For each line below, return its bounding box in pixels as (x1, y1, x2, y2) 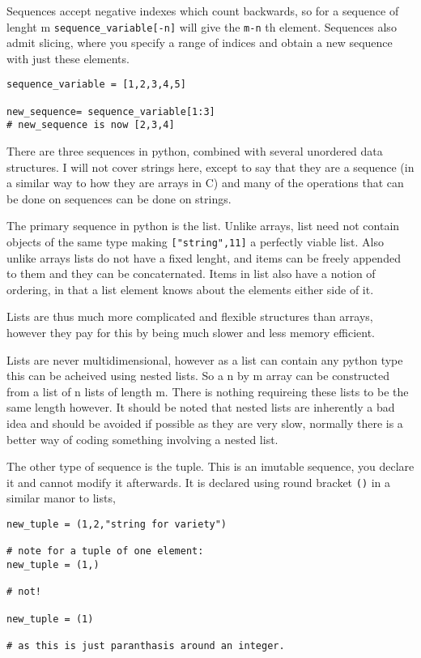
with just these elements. (6, 49, 130, 66)
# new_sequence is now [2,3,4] (6, 119, 175, 131)
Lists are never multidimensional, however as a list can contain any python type (6, 351, 403, 368)
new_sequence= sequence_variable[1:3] (6, 105, 215, 117)
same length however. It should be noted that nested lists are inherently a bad (6, 399, 395, 416)
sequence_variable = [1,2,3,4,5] (6, 79, 186, 91)
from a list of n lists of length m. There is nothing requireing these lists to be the (6, 382, 409, 399)
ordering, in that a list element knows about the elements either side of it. (6, 280, 374, 297)
